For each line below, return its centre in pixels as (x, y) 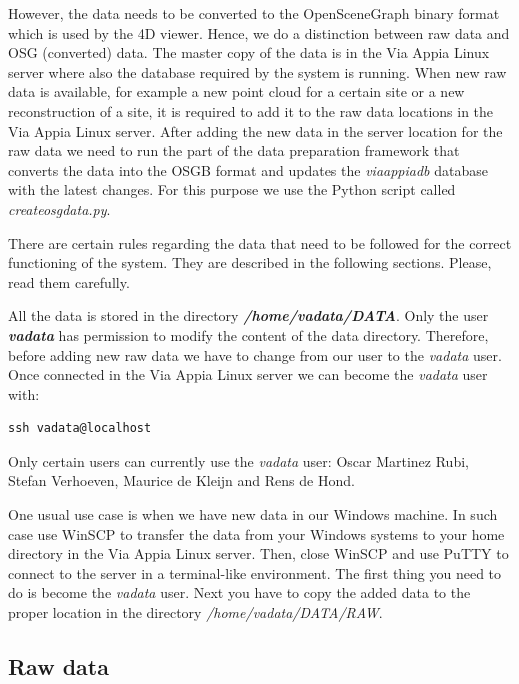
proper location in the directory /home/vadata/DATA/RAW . (195, 612)
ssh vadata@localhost (80, 428)
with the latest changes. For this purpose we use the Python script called (232, 189)
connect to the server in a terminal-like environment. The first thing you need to (255, 572)
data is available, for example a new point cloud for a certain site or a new (236, 91)
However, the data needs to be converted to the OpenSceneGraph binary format (254, 13)
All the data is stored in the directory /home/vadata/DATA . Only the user (248, 315)
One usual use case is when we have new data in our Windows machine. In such (253, 514)
